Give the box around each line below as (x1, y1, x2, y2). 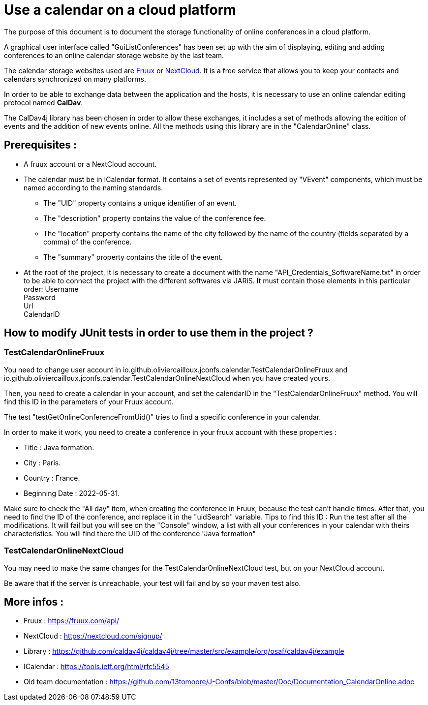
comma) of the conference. (43, 237, 132, 246)
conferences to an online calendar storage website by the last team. (4, 51, 224, 60)
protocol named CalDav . (4, 98, 83, 107)
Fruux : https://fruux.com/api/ (24, 616, 120, 625)
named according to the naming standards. (24, 183, 163, 192)
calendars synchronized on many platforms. (4, 74, 146, 83)
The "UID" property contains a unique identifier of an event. (43, 198, 237, 207)
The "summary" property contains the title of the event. (43, 252, 223, 261)
